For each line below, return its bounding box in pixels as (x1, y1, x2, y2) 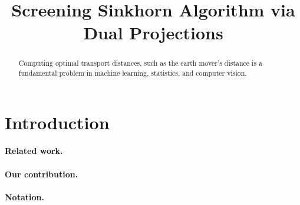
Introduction (5, 110, 110, 134)
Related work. (5, 144, 63, 157)
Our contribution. (5, 167, 78, 180)
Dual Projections (83, 21, 223, 45)
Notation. (5, 190, 44, 203)
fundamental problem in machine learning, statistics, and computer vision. (18, 68, 247, 78)
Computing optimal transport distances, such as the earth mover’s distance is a (18, 58, 262, 68)
